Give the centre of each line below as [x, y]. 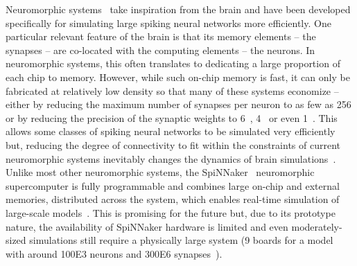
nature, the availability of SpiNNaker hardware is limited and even [147, 226]
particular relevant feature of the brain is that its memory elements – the [161, 36]
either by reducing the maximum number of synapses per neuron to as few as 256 [178, 104]
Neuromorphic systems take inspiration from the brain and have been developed [178, 9]
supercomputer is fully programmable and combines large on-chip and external [173, 185]
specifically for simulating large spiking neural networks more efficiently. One [168, 23]
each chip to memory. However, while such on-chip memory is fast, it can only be [178, 77]
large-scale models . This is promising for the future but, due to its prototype [171, 212]
